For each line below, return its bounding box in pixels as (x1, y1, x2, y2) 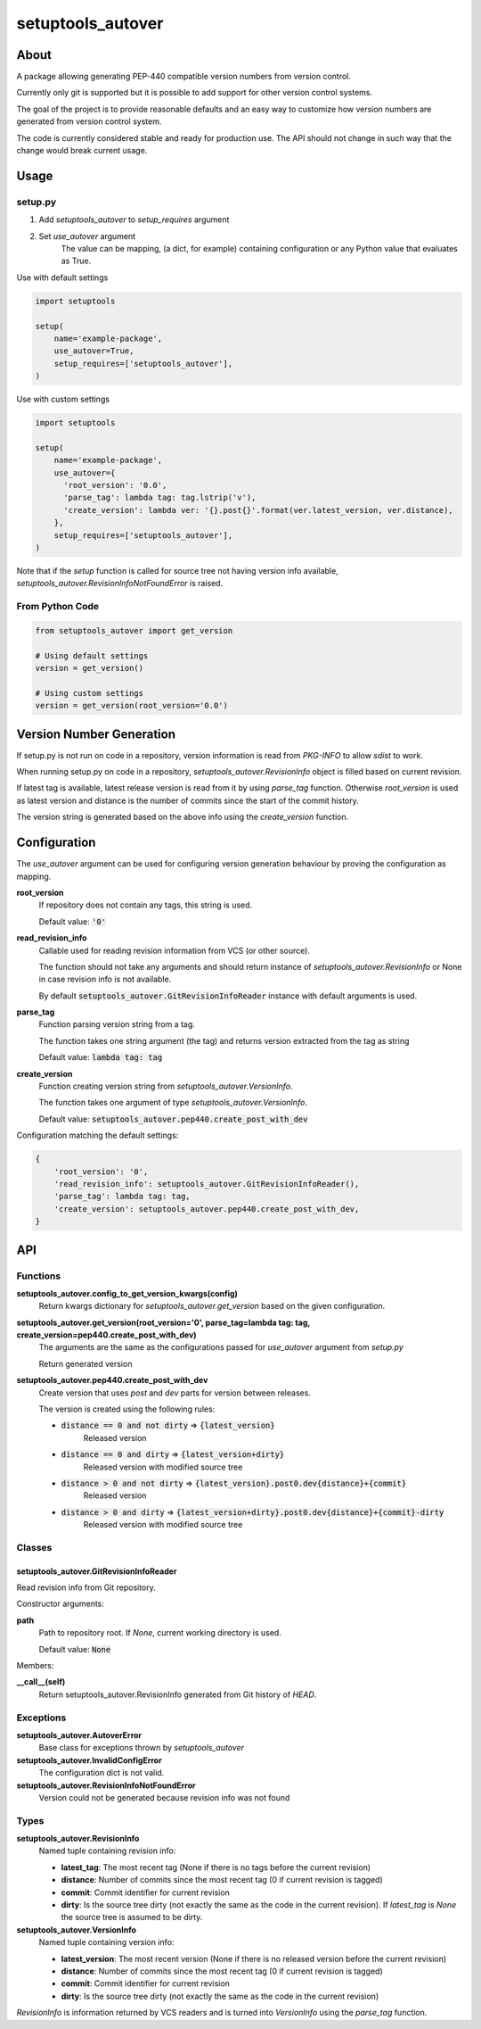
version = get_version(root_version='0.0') (35, 700, 229, 711)
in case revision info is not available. (38, 973, 172, 985)
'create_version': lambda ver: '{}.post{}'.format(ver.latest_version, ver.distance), (63, 505, 453, 515)
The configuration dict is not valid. (38, 1768, 165, 1778)
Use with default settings (16, 272, 109, 283)
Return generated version (38, 1358, 133, 1369)
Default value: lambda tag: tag (38, 1052, 163, 1063)
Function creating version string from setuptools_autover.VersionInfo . (38, 1081, 293, 1092)
